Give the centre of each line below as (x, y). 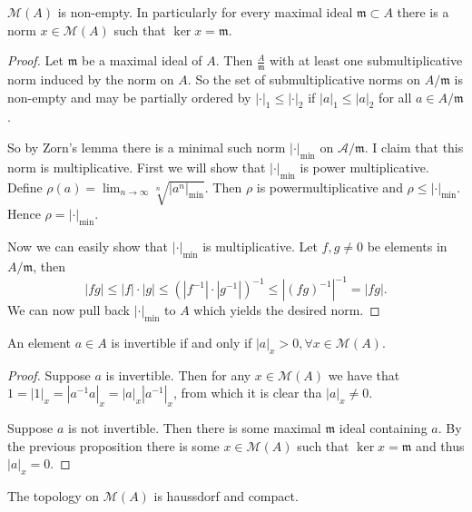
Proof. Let (35, 60)
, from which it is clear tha (247, 393)
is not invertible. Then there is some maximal (194, 428)
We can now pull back (69, 310)
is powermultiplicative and (329, 187)
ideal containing (383, 428)
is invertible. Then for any (178, 374)
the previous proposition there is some (113, 445)
